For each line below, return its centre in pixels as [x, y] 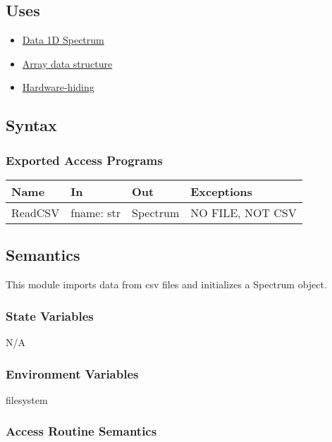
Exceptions [221, 191]
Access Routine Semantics [81, 431]
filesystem [27, 399]
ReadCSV [36, 212]
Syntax [31, 125]
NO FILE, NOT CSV [244, 212]
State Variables [50, 315]
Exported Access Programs [84, 160]
